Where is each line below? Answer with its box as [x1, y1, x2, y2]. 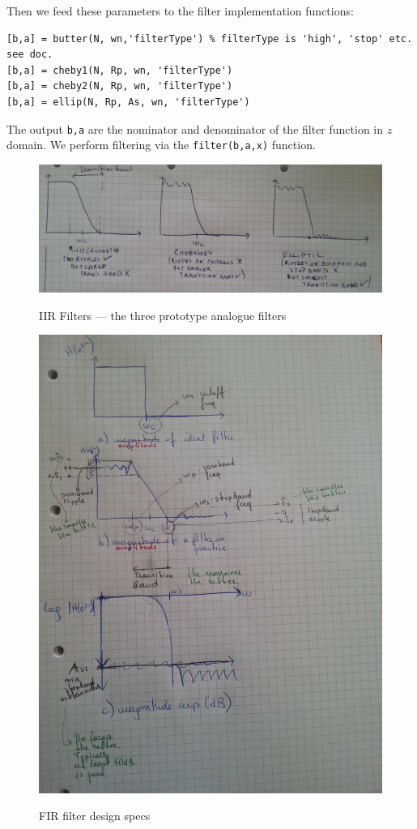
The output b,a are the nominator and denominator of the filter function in [6, 120, 384, 137]
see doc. [6, 49, 53, 61]
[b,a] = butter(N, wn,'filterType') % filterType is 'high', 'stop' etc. [6, 32, 413, 45]
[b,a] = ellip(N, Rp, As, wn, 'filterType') [6, 96, 250, 108]
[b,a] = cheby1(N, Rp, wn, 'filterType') [6, 64, 233, 76]
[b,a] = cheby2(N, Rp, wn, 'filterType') [6, 80, 233, 92]
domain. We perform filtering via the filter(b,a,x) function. [6, 136, 316, 153]
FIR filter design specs [39, 807, 151, 824]
